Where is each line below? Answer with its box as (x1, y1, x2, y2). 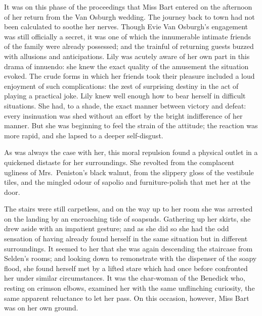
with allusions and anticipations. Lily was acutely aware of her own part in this (4, 50, 250, 61)
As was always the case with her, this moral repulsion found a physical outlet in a (4, 147, 258, 157)
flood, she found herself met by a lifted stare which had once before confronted (4, 262, 248, 273)
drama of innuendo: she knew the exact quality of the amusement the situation (4, 61, 249, 71)
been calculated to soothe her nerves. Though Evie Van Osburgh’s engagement (4, 21, 248, 32)
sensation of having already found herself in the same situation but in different (4, 233, 248, 244)
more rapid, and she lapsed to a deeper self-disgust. (4, 130, 163, 140)
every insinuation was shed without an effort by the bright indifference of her (4, 110, 243, 121)
